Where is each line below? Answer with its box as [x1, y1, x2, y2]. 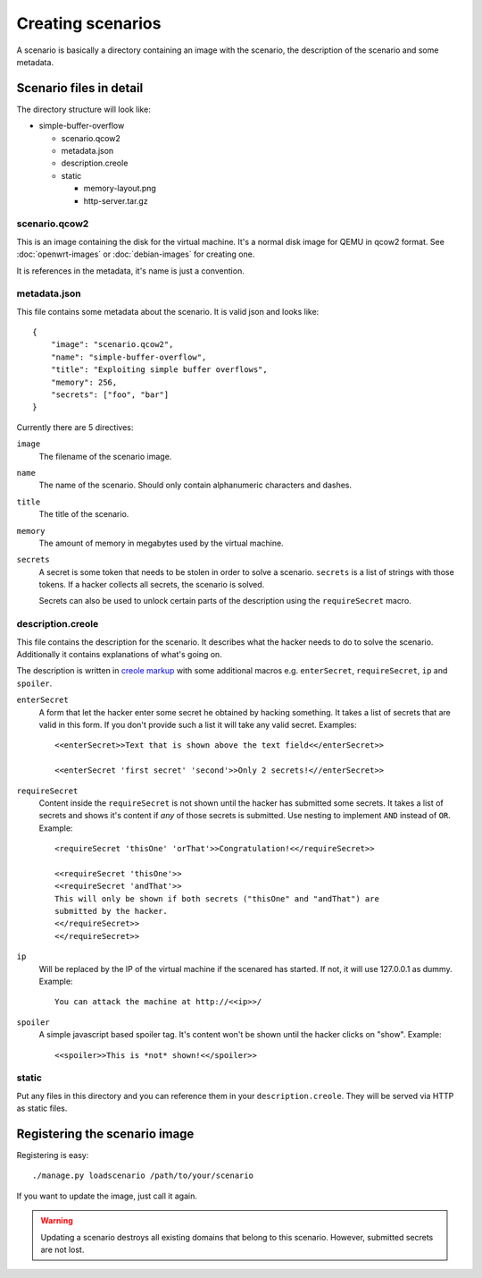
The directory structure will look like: [16, 104, 151, 114]
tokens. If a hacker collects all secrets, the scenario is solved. [38, 580, 265, 590]
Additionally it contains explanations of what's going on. [16, 648, 222, 659]
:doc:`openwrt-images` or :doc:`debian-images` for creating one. [16, 249, 255, 259]
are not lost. [40, 1244, 85, 1255]
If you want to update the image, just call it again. [16, 1190, 198, 1201]
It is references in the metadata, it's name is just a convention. [16, 265, 245, 276]
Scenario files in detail [16, 80, 144, 96]
